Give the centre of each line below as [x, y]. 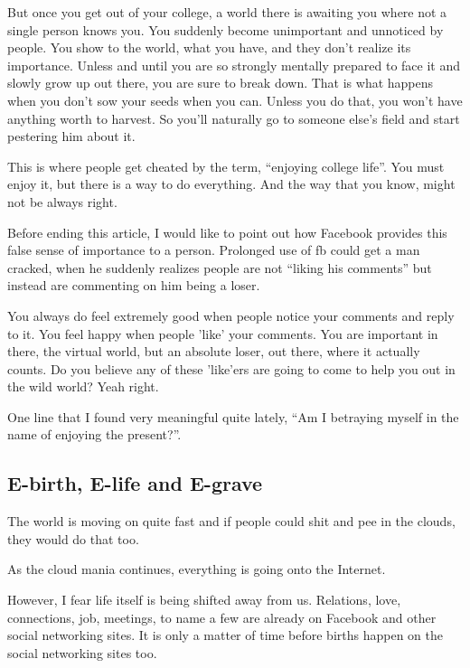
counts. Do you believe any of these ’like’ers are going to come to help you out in [231, 368]
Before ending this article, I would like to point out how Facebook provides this [227, 232]
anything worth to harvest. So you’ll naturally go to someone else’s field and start [234, 118]
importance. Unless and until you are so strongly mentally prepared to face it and [234, 65]
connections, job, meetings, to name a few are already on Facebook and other [222, 617]
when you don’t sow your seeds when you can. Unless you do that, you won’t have [235, 100]
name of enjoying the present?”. [94, 434]
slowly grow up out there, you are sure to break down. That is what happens [221, 83]
